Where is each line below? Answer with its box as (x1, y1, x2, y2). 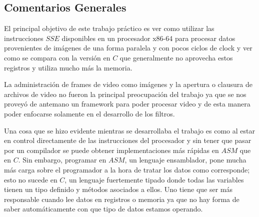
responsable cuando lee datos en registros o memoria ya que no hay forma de (4, 193, 239, 204)
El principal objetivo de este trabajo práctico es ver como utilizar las (4, 23, 214, 33)
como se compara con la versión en (4, 52, 110, 62)
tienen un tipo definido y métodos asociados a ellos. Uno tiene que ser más (4, 184, 233, 194)
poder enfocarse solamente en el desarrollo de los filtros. (4, 108, 175, 118)
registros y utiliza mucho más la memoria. (4, 62, 132, 72)
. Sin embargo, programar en (18, 154, 106, 165)
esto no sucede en (4, 174, 57, 184)
